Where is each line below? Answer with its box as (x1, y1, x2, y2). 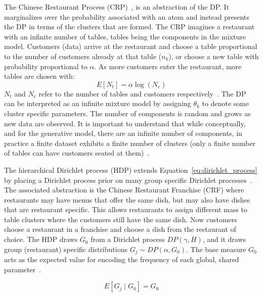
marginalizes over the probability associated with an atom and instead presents (4, 11, 249, 22)
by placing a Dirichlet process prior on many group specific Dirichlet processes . (4, 174, 252, 185)
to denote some (202, 98, 249, 109)
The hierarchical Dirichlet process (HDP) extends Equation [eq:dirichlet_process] (4, 164, 257, 175)
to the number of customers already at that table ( (4, 51, 161, 61)
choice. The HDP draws (4, 234, 78, 244)
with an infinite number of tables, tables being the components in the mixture (4, 31, 246, 41)
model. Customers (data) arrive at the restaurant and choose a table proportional (4, 41, 257, 52)
